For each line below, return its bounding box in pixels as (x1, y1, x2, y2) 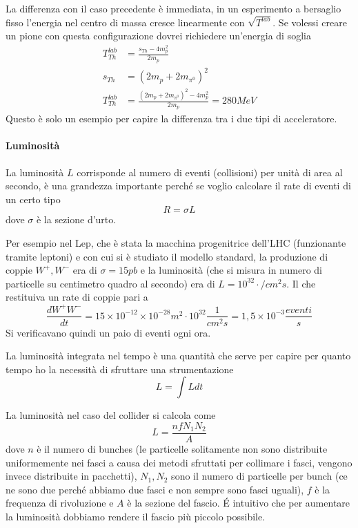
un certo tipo (6, 191, 61, 206)
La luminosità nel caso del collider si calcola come (6, 408, 216, 422)
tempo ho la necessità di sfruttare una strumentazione (6, 361, 234, 376)
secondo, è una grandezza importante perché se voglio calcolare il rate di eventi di (6, 178, 351, 193)
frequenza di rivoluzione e (6, 496, 114, 510)
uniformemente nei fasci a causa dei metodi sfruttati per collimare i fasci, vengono (6, 455, 352, 469)
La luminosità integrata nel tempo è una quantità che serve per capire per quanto (6, 348, 351, 363)
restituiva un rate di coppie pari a (6, 290, 148, 304)
